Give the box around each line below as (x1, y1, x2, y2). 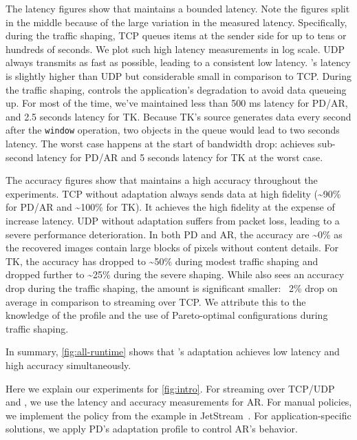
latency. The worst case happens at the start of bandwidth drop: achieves (6, 136, 315, 150)
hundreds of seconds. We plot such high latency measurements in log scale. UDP (6, 41, 345, 56)
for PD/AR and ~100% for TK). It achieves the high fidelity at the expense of (6, 200, 335, 214)
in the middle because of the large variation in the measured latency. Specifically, (6, 14, 347, 29)
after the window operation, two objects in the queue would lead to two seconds (6, 123, 340, 137)
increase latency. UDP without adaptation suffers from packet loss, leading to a (6, 213, 340, 227)
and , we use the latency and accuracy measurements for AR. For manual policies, (6, 395, 352, 409)
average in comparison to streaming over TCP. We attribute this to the (6, 294, 306, 308)
